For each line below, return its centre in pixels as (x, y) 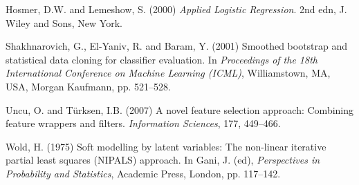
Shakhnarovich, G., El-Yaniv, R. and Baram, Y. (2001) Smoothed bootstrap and (177, 46)
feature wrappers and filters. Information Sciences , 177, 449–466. (143, 123)
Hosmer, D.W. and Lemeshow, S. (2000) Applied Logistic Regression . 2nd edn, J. (176, 9)
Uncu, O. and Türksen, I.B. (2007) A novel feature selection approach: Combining (180, 109)
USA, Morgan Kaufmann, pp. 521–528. (88, 86)
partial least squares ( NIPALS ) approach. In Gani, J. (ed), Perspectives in (163, 160)
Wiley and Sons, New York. (64, 22)
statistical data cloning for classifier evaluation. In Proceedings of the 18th (162, 59)
